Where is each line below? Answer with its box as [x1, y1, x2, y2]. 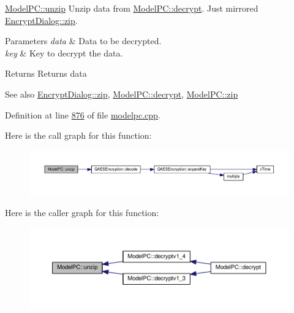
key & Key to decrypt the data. [5, 46, 123, 59]
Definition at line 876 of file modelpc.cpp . [5, 108, 160, 121]
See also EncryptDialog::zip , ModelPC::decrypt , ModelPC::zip [5, 87, 238, 100]
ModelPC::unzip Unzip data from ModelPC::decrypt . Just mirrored [5, 2, 258, 14]
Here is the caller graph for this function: [5, 206, 159, 219]
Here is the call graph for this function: [5, 129, 152, 142]
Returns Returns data [5, 67, 87, 80]
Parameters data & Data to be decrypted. [5, 34, 162, 47]
